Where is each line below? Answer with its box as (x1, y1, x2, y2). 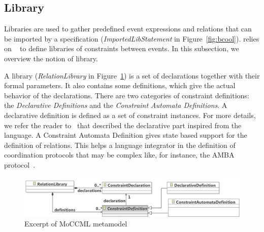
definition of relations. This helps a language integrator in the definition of (4, 139, 236, 150)
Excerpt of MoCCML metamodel (24, 218, 127, 229)
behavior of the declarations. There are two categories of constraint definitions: (4, 90, 249, 100)
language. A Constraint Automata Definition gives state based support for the (4, 130, 247, 140)
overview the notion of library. (4, 53, 98, 63)
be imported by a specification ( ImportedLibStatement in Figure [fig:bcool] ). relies (4, 33, 259, 44)
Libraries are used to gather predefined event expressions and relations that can (4, 23, 252, 34)
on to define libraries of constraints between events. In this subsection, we (4, 43, 239, 54)
